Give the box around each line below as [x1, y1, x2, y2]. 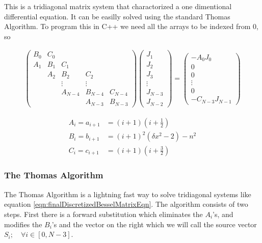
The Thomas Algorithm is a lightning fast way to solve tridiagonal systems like [4, 188, 251, 199]
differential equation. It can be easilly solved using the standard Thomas [4, 11, 230, 21]
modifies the [4, 219, 42, 229]
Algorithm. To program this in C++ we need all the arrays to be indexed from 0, [4, 21, 258, 32]
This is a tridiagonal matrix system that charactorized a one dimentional [4, 1, 232, 11]
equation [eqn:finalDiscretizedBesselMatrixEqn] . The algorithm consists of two [4, 199, 248, 209]
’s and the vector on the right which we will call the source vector [51, 219, 257, 229]
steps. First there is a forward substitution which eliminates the [4, 208, 203, 219]
